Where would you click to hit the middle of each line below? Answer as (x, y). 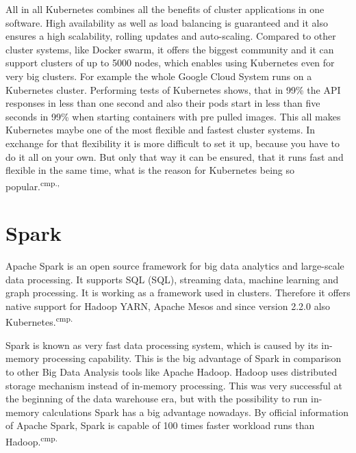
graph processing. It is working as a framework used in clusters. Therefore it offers (178, 293)
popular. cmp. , (33, 185)
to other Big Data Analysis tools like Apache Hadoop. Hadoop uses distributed (171, 371)
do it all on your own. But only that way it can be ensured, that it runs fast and (175, 156)
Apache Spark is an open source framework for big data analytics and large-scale (175, 266)
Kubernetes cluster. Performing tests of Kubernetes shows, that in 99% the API (173, 89)
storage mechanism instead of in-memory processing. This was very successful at (174, 385)
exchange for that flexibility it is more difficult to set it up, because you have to (173, 143)
